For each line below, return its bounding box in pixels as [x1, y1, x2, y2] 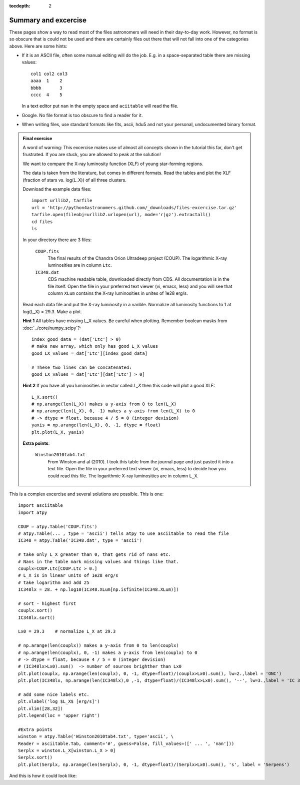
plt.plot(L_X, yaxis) [31, 429, 84, 435]
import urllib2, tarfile [31, 198, 92, 204]
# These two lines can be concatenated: [31, 364, 132, 370]
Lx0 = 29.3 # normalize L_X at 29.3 [18, 628, 116, 634]
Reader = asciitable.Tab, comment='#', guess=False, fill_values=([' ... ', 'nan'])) [18, 740, 234, 746]
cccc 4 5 [30, 92, 62, 98]
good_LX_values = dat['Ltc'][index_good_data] [31, 350, 147, 356]
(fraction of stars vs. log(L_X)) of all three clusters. [22, 177, 127, 183]
